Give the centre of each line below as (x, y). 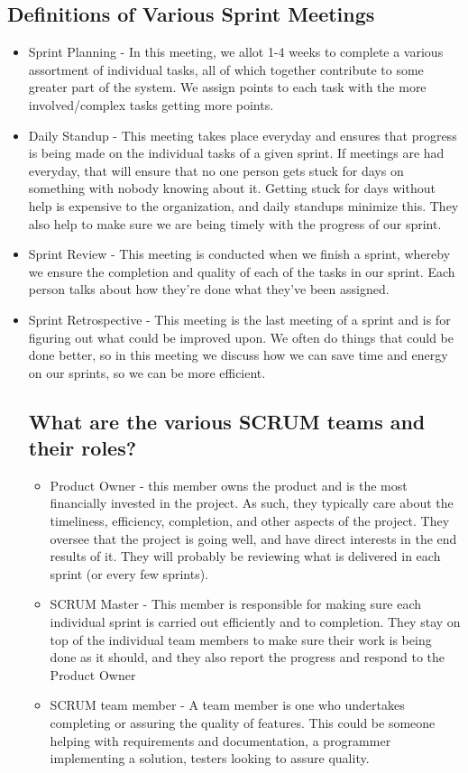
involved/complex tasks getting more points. (151, 104)
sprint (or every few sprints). (129, 573)
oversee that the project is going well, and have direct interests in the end (253, 538)
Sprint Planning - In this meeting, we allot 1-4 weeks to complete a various (236, 52)
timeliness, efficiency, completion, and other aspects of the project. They (250, 521)
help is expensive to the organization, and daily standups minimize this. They (243, 205)
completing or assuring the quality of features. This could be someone (243, 723)
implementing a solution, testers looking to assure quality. (210, 758)
